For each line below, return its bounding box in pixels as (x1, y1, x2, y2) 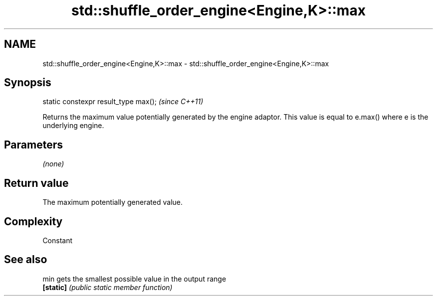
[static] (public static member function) (42, 283, 173, 292)
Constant (42, 236, 73, 245)
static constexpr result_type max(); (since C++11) (42, 97, 204, 106)
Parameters (4, 138, 63, 151)
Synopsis (4, 76, 51, 89)
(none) (42, 159, 64, 168)
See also (4, 253, 47, 266)
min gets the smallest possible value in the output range (42, 274, 226, 283)
